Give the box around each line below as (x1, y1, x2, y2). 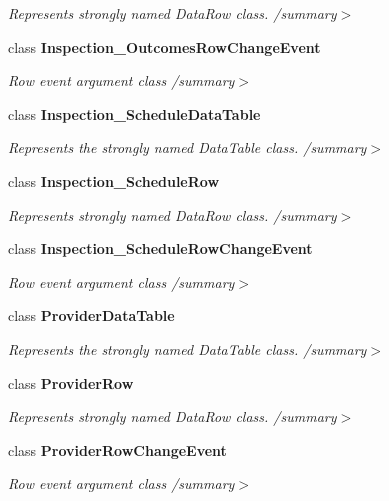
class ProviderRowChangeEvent (8, 439, 227, 460)
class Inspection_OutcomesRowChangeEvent (8, 36, 321, 57)
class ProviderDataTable (8, 305, 175, 326)
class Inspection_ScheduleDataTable (8, 103, 261, 124)
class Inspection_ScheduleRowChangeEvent (8, 238, 313, 259)
